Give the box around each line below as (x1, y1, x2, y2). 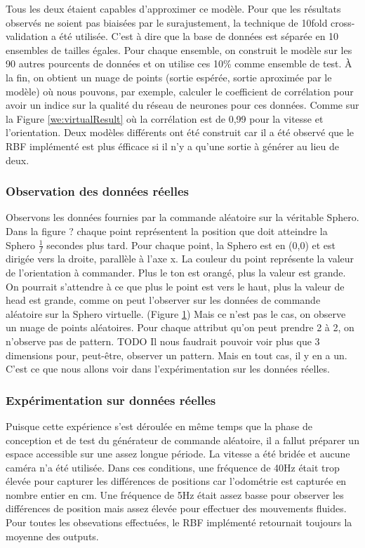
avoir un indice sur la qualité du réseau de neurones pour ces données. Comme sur (6, 98, 359, 112)
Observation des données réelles (6, 182, 190, 200)
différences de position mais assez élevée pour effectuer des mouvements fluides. (6, 501, 347, 516)
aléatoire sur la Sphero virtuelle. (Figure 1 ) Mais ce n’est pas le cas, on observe (6, 306, 346, 321)
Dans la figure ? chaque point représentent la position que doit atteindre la (6, 223, 328, 238)
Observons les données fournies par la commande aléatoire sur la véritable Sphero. (6, 210, 359, 225)
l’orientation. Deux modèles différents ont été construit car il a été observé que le (6, 125, 354, 140)
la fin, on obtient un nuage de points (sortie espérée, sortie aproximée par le (6, 69, 332, 84)
